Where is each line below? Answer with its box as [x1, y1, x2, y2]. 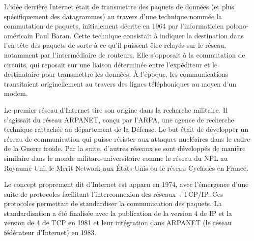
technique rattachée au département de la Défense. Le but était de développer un [4, 124, 249, 134]
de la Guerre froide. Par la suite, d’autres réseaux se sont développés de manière [4, 143, 246, 153]
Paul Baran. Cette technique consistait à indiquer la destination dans [35, 30, 244, 40]
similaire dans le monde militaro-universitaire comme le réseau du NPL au [4, 152, 228, 163]
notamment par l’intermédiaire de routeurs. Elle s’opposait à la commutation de [4, 49, 245, 60]
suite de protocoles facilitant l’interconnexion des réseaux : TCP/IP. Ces [4, 188, 223, 199]
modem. [4, 88, 28, 98]
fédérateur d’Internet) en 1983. [4, 227, 96, 238]
